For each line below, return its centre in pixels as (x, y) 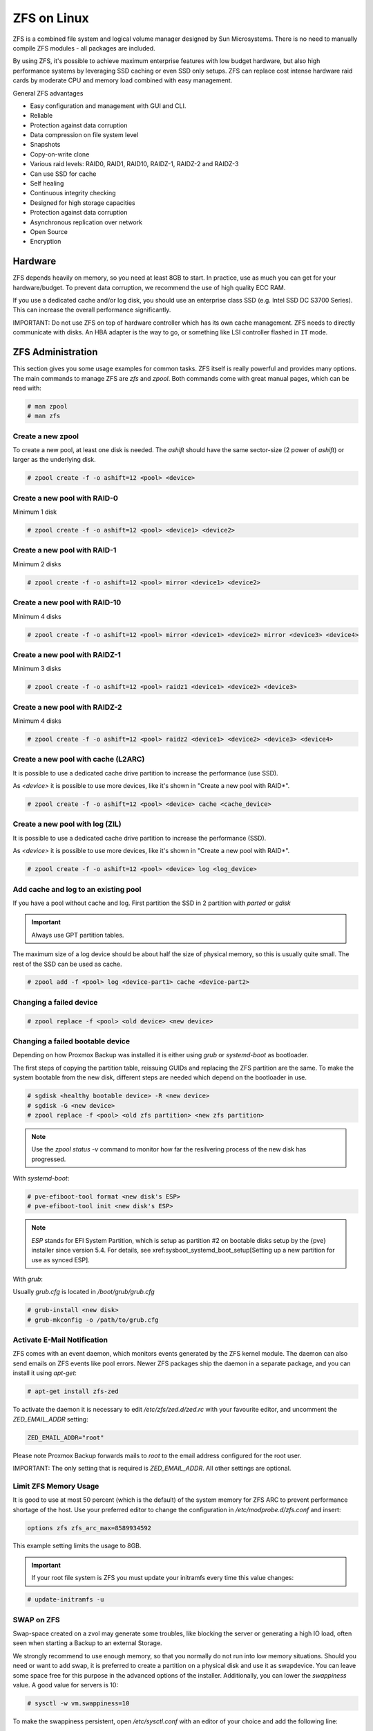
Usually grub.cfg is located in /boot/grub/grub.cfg (84, 1292)
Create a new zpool (46, 436)
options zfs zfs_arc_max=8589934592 (89, 1528)
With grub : (28, 1279)
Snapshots (45, 145)
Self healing (47, 183)
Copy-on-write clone (60, 154)
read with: (27, 388)
